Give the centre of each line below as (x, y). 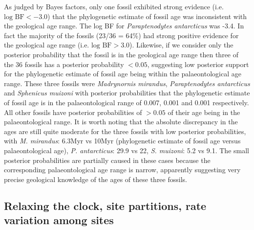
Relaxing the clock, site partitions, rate (105, 205)
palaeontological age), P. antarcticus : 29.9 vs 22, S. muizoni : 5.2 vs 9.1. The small (127, 150)
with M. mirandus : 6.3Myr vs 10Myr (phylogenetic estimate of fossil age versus (122, 141)
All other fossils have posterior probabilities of (73, 112)
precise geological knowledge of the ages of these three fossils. (95, 179)
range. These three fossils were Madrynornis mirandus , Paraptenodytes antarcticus (127, 83)
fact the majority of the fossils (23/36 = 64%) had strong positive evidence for (121, 35)
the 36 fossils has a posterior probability (64, 64)
